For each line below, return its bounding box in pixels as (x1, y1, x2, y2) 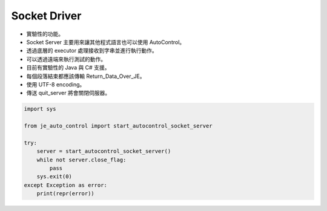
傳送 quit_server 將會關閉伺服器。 (26, 89, 111, 97)
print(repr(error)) (36, 190, 95, 197)
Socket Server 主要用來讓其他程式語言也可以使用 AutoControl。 (26, 38, 185, 45)
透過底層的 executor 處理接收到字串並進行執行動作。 (26, 47, 157, 54)
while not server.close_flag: (36, 156, 127, 163)
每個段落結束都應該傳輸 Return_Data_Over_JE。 (26, 73, 145, 80)
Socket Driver (11, 9, 82, 22)
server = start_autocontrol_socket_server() (36, 148, 171, 155)
